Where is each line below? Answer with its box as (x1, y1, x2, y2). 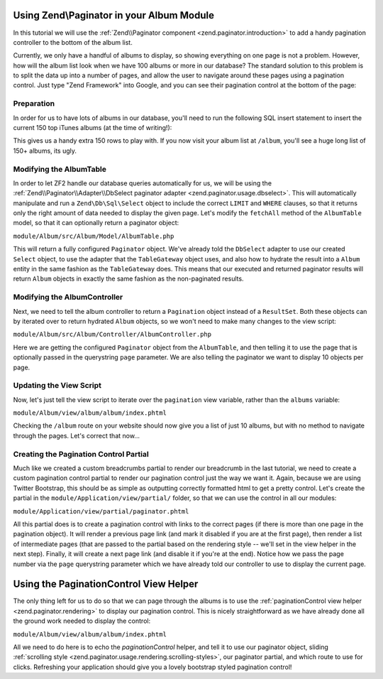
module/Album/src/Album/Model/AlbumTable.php (13, 232, 174, 240)
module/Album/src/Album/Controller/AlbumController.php (13, 330, 212, 339)
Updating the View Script (13, 381, 102, 391)
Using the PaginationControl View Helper (13, 578, 199, 590)
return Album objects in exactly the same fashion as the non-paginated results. (13, 274, 244, 283)
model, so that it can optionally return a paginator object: (13, 219, 179, 227)
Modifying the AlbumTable (13, 164, 106, 174)
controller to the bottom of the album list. (13, 38, 133, 46)
